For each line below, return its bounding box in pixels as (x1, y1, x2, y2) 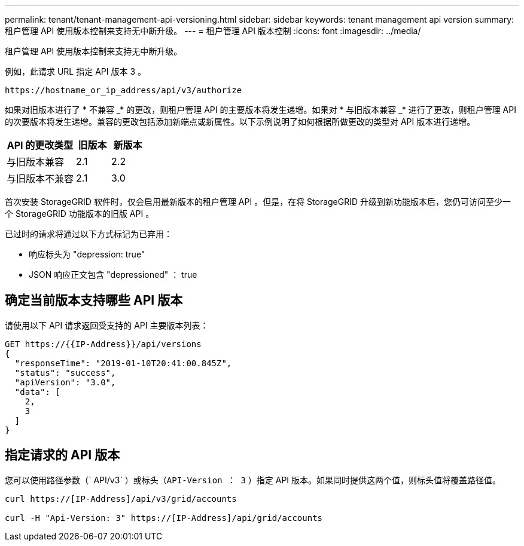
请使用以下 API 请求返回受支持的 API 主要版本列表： (5, 320, 209, 330)
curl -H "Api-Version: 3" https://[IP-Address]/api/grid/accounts (5, 513, 323, 523)
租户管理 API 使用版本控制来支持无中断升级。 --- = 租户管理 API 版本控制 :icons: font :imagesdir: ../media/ (5, 26, 421, 36)
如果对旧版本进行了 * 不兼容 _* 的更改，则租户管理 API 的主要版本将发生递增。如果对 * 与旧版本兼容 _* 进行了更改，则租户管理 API (5, 105, 516, 115)
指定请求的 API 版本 (5, 447, 120, 463)
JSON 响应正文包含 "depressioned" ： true (29, 269, 197, 280)
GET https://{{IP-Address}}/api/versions (5, 339, 202, 349)
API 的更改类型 (7, 139, 74, 151)
